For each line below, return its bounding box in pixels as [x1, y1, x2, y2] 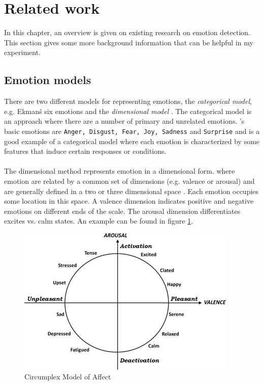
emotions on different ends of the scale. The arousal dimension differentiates [4, 205, 241, 216]
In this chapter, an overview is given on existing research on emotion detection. [4, 27, 250, 38]
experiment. [4, 47, 41, 58]
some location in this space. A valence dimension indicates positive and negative [4, 196, 254, 206]
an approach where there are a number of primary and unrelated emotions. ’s [4, 116, 245, 126]
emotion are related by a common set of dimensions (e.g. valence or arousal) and [4, 175, 255, 186]
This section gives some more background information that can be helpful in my [4, 37, 253, 47]
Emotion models [4, 72, 91, 88]
